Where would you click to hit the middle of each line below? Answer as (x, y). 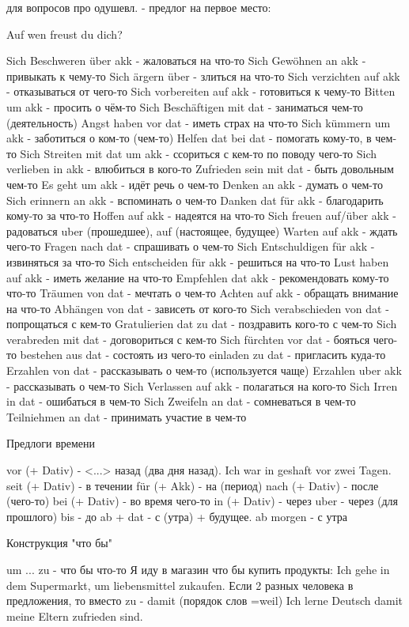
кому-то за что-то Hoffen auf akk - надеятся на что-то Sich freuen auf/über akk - (201, 215)
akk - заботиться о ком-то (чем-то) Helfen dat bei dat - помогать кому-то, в (189, 138)
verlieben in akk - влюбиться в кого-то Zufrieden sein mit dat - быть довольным (200, 169)
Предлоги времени (51, 443)
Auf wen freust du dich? (64, 34)
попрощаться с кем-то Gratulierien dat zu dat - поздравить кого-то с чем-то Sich (202, 324)
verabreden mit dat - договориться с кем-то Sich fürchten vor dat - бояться (188, 339)
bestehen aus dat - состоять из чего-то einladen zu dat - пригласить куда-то (203, 355)
